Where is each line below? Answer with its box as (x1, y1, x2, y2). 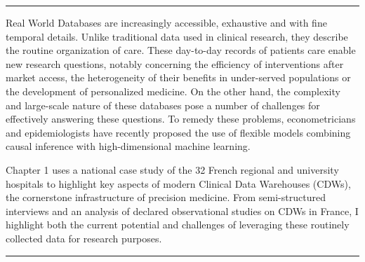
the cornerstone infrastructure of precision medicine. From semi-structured (6, 190, 326, 205)
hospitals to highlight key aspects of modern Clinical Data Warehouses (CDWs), (6, 176, 351, 191)
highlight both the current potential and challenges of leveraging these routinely (6, 217, 350, 232)
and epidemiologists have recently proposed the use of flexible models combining (6, 125, 351, 139)
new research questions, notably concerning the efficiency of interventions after (6, 56, 344, 71)
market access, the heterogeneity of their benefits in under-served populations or (6, 70, 351, 85)
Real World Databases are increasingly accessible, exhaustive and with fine (6, 15, 327, 29)
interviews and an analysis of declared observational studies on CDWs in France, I (6, 203, 359, 218)
